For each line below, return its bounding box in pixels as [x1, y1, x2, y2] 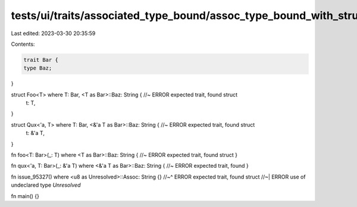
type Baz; [23, 65, 52, 71]
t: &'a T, [26, 130, 45, 137]
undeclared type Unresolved [11, 181, 81, 189]
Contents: [11, 40, 35, 48]
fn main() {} [11, 192, 40, 199]
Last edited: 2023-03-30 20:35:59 [11, 30, 96, 37]
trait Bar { [23, 57, 59, 63]
